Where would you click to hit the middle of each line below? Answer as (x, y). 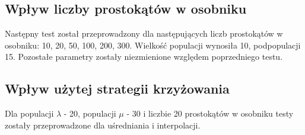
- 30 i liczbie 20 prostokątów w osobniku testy (210, 113)
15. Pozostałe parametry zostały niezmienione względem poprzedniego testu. (144, 57)
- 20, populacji (90, 113)
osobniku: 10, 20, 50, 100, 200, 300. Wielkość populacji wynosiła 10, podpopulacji (153, 45)
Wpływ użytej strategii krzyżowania (117, 89)
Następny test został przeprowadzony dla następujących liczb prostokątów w (144, 33)
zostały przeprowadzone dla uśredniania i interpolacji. (103, 125)
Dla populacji (29, 113)
